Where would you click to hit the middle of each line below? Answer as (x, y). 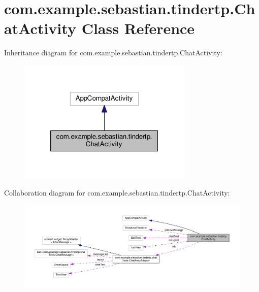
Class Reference (138, 28)
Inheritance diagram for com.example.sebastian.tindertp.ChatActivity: (113, 53)
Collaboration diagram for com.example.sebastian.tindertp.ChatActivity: (117, 193)
